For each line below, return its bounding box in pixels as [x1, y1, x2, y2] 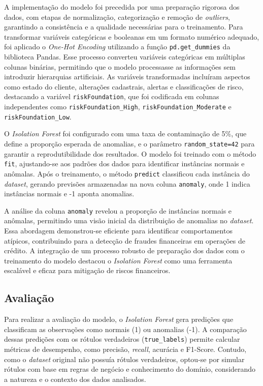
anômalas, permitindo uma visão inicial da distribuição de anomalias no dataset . [4, 215, 254, 226]
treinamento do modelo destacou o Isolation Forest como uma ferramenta [4, 255, 233, 265]
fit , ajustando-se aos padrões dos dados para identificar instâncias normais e [4, 158, 245, 169]
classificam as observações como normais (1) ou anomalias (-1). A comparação [4, 323, 247, 334]
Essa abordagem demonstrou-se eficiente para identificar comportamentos [4, 225, 233, 236]
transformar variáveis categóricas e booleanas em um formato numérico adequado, [4, 31, 259, 42]
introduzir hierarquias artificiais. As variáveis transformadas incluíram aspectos [4, 71, 250, 82]
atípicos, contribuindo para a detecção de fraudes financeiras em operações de [4, 235, 245, 246]
